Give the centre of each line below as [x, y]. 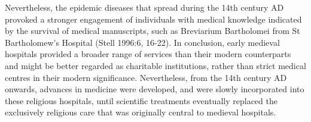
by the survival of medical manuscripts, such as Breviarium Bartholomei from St [153, 31]
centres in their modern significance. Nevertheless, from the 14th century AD [146, 77]
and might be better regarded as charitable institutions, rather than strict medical [155, 65]
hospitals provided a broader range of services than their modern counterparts [148, 54]
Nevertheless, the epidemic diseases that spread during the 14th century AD [144, 7]
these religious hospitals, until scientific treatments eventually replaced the [141, 100]
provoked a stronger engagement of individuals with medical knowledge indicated [153, 19]
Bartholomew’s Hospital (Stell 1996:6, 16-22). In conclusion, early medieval [142, 42]
